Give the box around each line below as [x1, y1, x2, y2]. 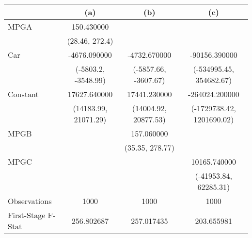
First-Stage [8, 209, 46, 221]
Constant [8, 88, 39, 100]
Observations [8, 195, 52, 206]
